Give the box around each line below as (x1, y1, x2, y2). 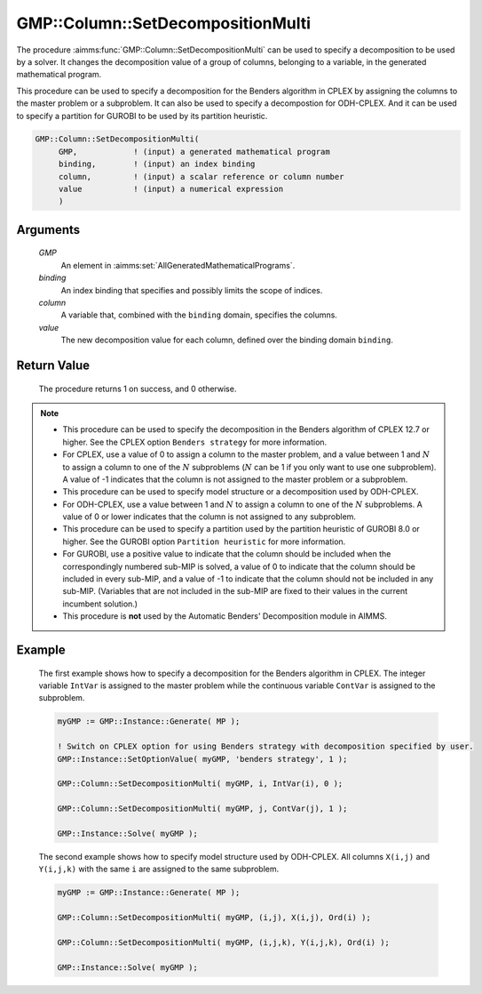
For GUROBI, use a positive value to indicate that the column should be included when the (62, 549, 391, 559)
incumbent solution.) (62, 598, 138, 609)
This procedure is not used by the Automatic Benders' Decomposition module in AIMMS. (62, 611, 388, 621)
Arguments (16, 222, 81, 237)
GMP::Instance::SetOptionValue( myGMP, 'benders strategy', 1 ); (57, 754, 348, 764)
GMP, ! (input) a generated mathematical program (58, 147, 330, 156)
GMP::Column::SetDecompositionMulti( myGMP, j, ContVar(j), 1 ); (57, 804, 348, 814)
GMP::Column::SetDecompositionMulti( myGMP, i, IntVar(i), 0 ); (57, 779, 344, 789)
